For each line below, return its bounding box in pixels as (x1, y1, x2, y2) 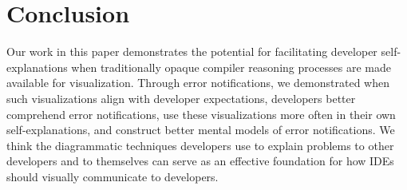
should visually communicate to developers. (6, 168, 219, 184)
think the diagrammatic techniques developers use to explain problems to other (6, 137, 394, 153)
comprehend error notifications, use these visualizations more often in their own (6, 105, 396, 122)
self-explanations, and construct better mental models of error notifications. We (6, 121, 395, 138)
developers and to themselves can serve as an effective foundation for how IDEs (6, 152, 394, 169)
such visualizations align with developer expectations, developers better (6, 89, 356, 106)
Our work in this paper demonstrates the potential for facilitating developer (6, 43, 377, 60)
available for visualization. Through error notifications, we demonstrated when (6, 74, 390, 91)
